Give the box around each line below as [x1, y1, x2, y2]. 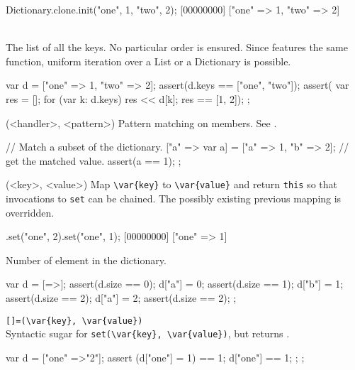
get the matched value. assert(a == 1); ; [6, 153, 181, 168]
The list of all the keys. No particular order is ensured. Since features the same [6, 40, 348, 55]
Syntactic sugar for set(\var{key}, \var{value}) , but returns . [6, 326, 290, 341]
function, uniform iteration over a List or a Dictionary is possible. [6, 53, 291, 68]
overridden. [6, 205, 55, 219]
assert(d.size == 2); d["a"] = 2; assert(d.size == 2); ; [6, 290, 237, 305]
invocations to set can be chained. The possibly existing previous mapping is [6, 191, 342, 205]
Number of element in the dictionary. [6, 252, 167, 267]
